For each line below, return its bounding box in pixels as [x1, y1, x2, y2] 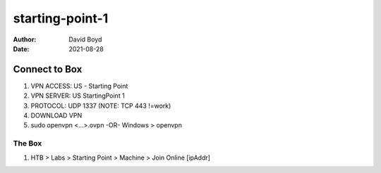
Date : [13, 44, 30, 53]
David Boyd [68, 35, 102, 44]
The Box [13, 139, 42, 148]
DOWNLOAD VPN [30, 111, 83, 120]
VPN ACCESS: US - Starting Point [30, 82, 128, 90]
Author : [13, 35, 37, 44]
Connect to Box [13, 63, 83, 75]
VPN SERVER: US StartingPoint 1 [30, 91, 125, 100]
